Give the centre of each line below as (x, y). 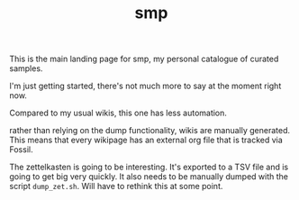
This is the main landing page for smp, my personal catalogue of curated (144, 59)
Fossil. (21, 150)
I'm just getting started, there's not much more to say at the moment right (145, 86)
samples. (26, 68)
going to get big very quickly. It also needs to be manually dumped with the (149, 177)
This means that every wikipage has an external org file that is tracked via (146, 140)
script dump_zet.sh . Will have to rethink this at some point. (116, 186)
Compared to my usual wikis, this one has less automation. (118, 113)
